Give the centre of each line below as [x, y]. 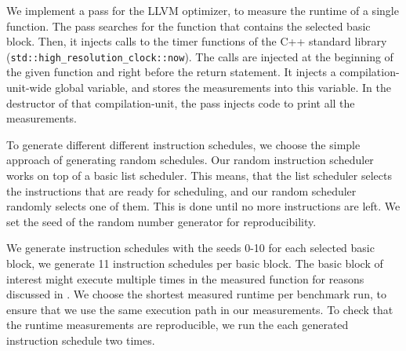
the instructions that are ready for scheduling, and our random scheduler [181, 190]
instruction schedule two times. [81, 340]
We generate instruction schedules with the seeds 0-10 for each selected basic [190, 248]
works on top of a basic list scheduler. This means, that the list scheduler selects [199, 175]
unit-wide [29, 88]
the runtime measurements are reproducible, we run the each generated [178, 325]
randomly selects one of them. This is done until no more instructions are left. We [203, 206]
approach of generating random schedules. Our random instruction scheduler [190, 160]
